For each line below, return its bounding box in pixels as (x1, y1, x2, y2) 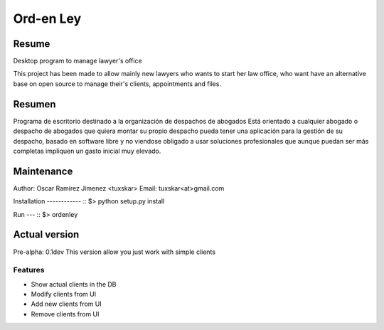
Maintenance (13, 165, 73, 177)
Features (13, 265, 45, 275)
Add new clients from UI (31, 299, 102, 309)
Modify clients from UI (31, 290, 96, 299)
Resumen (13, 98, 56, 110)
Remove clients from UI (31, 309, 100, 318)
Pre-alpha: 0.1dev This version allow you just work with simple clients (13, 247, 216, 256)
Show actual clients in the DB (31, 280, 117, 288)
